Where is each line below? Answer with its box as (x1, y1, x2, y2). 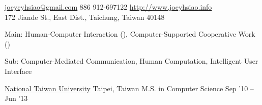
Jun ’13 (5, 93, 28, 103)
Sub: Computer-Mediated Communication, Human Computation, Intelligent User (5, 56, 258, 66)
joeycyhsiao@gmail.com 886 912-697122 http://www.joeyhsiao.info (5, 2, 212, 12)
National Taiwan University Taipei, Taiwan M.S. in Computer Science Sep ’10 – (5, 83, 254, 93)
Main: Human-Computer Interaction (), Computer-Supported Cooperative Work (5, 29, 255, 39)
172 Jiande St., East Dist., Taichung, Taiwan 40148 (5, 11, 165, 22)
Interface (5, 65, 32, 76)
